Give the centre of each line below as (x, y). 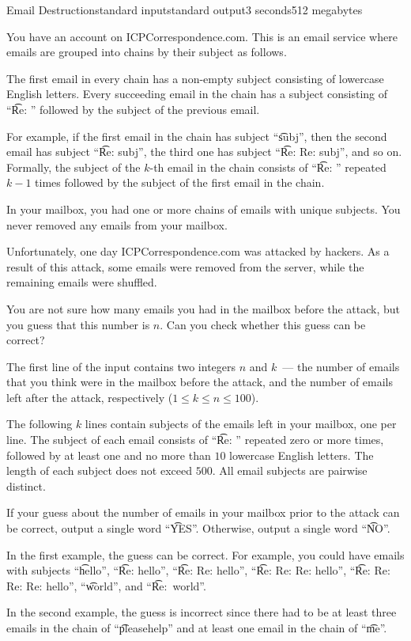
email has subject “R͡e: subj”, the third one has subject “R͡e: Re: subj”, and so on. (204, 152)
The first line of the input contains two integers (121, 366)
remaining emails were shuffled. (82, 282)
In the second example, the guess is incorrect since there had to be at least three (202, 612)
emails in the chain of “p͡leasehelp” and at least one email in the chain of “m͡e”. (197, 628)
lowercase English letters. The (302, 455)
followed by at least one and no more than (109, 455)
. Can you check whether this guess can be (263, 324)
